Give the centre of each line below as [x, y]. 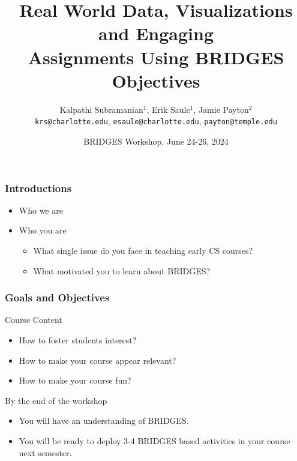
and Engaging [156, 33]
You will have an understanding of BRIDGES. [104, 420]
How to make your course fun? [75, 380]
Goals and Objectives [57, 297]
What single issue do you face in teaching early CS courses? [143, 251]
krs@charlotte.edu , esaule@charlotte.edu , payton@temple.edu [156, 121]
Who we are [41, 210]
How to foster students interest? [78, 340]
